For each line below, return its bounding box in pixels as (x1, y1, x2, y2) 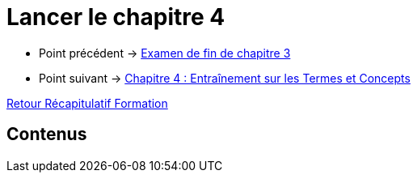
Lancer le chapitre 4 (6, 3, 225, 31)
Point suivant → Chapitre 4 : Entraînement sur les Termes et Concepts (39, 70, 411, 85)
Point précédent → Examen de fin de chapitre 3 (39, 45, 291, 60)
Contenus (6, 124, 87, 145)
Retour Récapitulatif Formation (6, 96, 168, 110)
